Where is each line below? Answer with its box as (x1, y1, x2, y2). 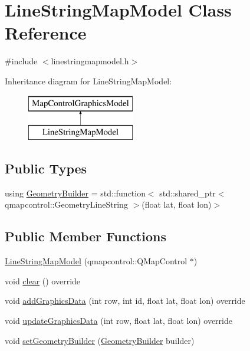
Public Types (5, 159, 87, 178)
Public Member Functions (5, 227, 166, 245)
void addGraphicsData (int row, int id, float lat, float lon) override (5, 294, 245, 307)
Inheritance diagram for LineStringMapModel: (5, 74, 172, 87)
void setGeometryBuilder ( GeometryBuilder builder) (5, 334, 195, 346)
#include (5, 55, 38, 67)
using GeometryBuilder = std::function (5, 186, 146, 199)
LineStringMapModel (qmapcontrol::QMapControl (5, 255, 187, 267)
